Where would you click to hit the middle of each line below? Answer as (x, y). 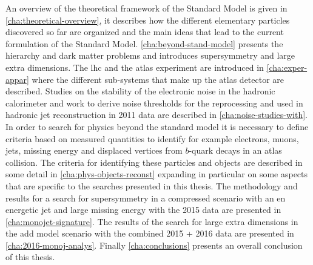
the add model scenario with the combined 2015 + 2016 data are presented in (150, 233)
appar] (17, 79)
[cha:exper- (287, 67)
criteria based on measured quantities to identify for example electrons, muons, (152, 138)
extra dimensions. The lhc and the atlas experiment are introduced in (135, 67)
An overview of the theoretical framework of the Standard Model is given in (146, 8)
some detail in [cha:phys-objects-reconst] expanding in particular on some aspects (157, 174)
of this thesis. (30, 257)
